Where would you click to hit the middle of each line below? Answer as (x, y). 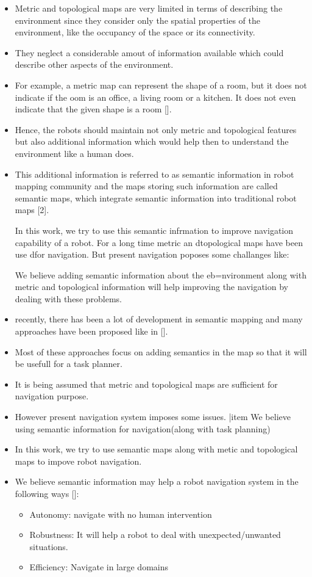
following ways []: (47, 493)
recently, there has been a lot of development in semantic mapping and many (159, 319)
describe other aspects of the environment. (94, 64)
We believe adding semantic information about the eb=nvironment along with (161, 274)
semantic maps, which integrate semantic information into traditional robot (156, 198)
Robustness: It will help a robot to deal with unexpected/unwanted (155, 535)
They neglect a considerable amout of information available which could (149, 52)
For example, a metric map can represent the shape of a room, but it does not (161, 85)
